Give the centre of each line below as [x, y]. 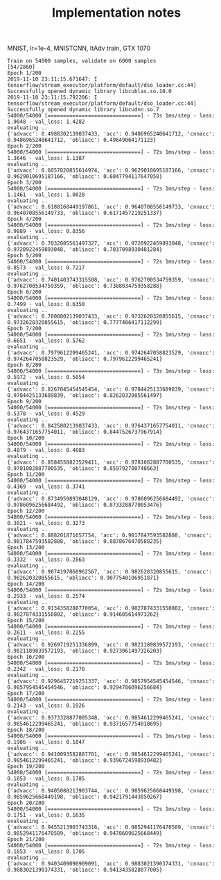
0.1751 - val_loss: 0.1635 [46, 815]
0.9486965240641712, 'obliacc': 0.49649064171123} [82, 140]
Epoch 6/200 [24, 292]
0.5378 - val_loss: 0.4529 [46, 414]
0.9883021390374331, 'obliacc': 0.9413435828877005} [85, 870]
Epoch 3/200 [24, 183]
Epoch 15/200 [26, 621]
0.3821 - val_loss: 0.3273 [46, 523]
